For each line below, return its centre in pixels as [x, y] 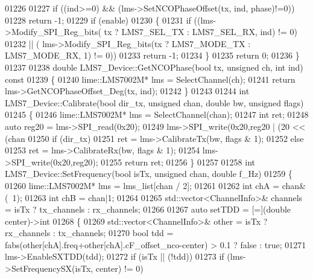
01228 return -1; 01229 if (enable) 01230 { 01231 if [98, 20]
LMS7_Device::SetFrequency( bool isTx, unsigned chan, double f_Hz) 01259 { [149, 174]
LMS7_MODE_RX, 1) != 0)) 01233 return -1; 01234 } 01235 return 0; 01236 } [152, 55]
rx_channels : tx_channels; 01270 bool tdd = [89, 233]
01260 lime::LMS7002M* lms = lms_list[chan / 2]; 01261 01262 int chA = [142, 185]
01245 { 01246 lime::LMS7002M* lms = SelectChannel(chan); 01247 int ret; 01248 [157, 114]
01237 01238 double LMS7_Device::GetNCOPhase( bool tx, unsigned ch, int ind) [154, 67]
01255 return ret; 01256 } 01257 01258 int [178, 162]
